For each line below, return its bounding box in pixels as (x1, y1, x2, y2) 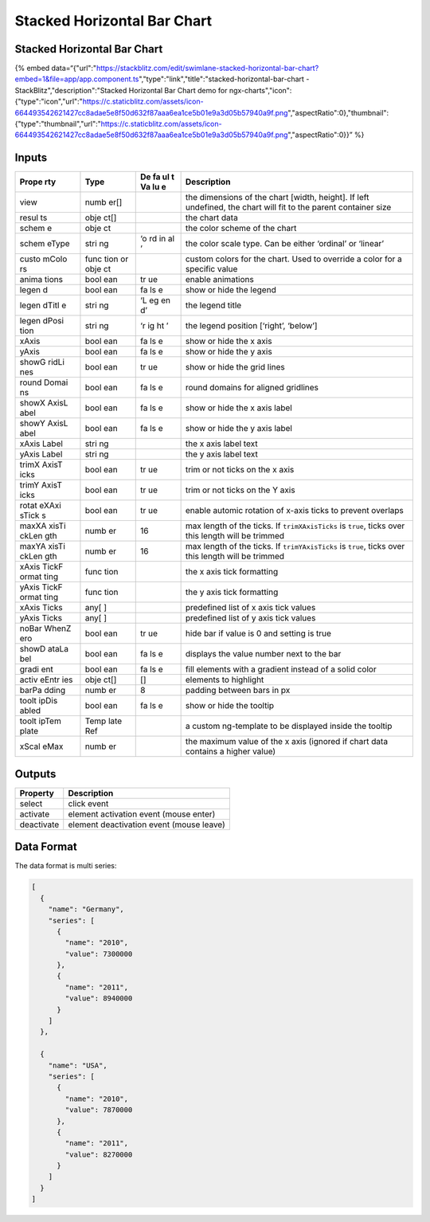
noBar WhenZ (19, 623, 72, 634)
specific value (185, 264, 238, 275)
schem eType (19, 238, 71, 249)
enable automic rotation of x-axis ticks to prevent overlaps (185, 505, 404, 516)
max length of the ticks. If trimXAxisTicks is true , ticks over (185, 520, 405, 531)
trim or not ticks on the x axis (185, 464, 295, 476)
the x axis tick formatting (185, 566, 279, 578)
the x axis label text (185, 438, 258, 449)
